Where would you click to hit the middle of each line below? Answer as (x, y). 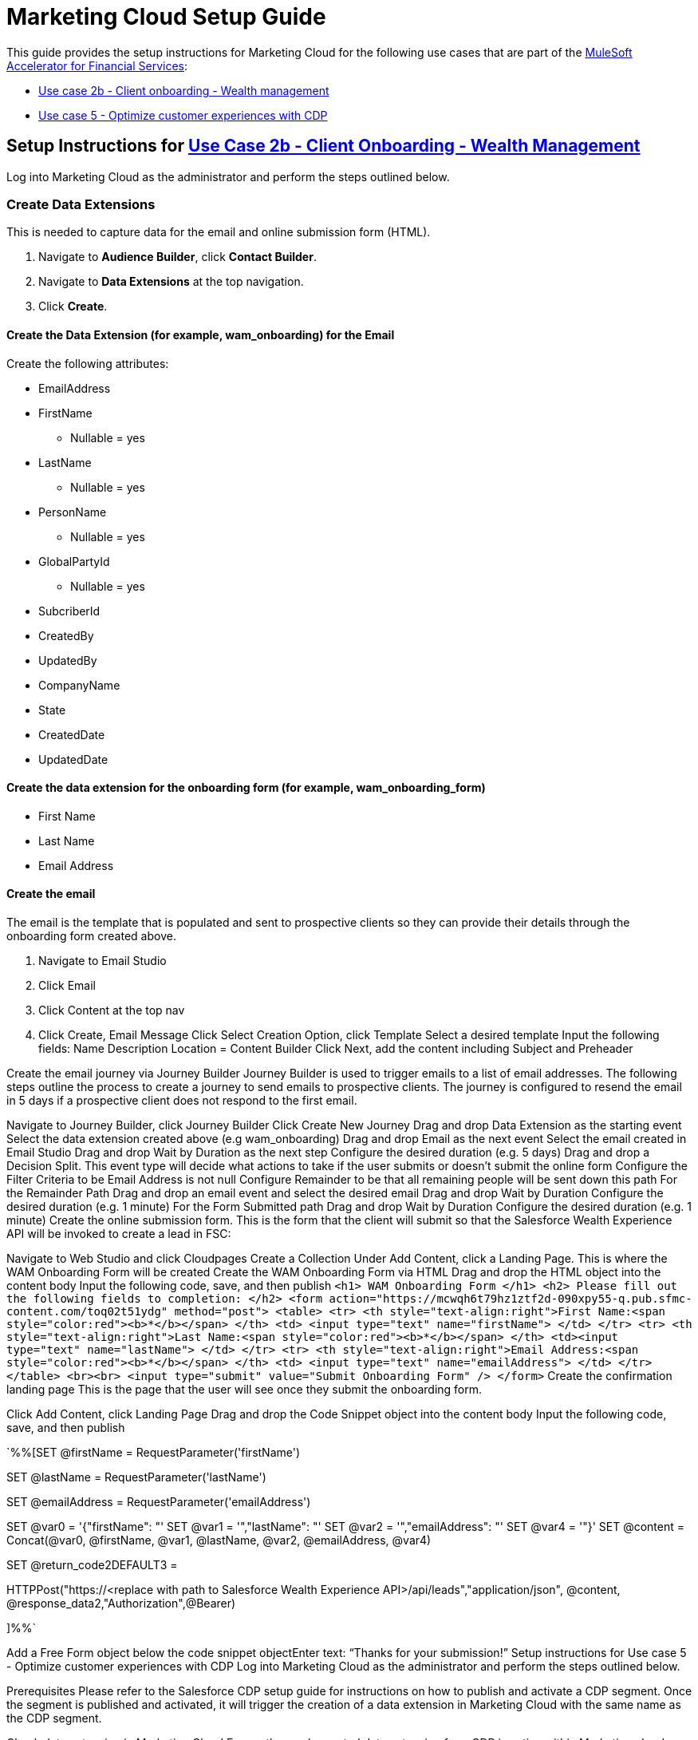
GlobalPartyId (74, 561)
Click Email (67, 985)
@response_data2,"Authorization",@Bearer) (121, 1603)
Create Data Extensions (81, 204)
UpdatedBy (68, 660)
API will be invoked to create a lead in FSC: (119, 1234)
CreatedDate (72, 734)
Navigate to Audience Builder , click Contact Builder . (177, 257)
